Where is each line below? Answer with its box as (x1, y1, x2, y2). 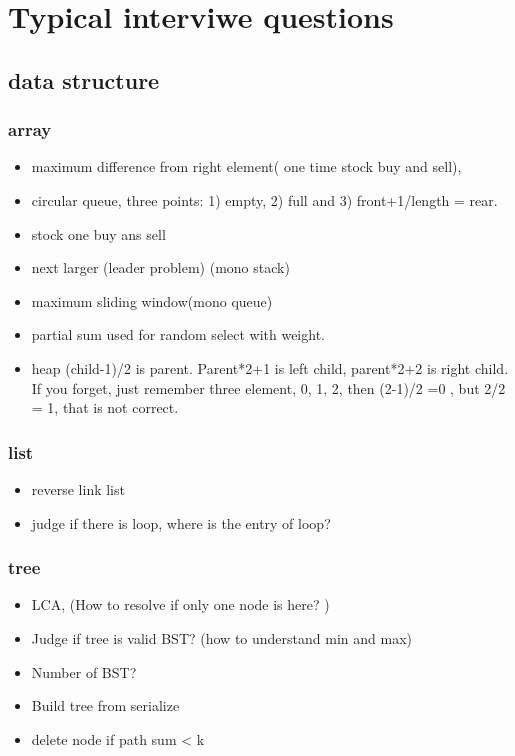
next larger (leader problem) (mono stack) (31, 257, 290, 278)
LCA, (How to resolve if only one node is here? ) (31, 594, 330, 615)
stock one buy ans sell (31, 223, 166, 244)
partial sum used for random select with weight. (31, 324, 325, 345)
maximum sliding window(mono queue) (31, 290, 273, 311)
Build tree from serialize (31, 695, 180, 716)
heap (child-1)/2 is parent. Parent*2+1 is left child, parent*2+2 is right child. (31, 357, 509, 378)
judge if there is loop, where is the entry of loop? (31, 512, 331, 533)
